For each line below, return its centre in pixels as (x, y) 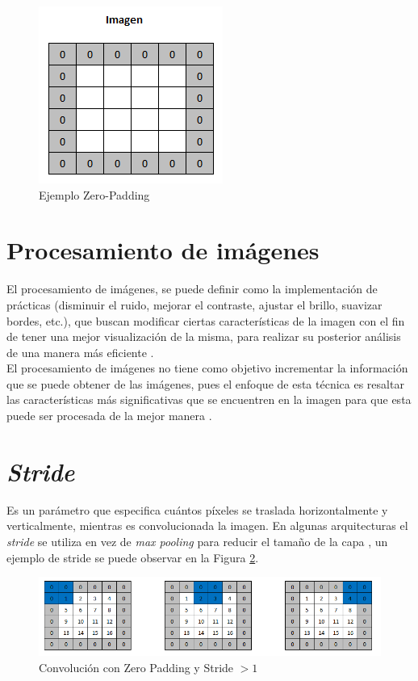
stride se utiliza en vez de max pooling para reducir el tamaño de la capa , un (197, 541)
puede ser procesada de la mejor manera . (109, 416)
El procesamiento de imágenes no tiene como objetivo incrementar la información (207, 368)
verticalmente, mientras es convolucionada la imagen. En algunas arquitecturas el (207, 525)
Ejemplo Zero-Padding (94, 194)
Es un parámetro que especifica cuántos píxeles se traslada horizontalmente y (197, 509)
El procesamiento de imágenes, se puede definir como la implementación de (192, 289)
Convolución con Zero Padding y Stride (136, 667)
